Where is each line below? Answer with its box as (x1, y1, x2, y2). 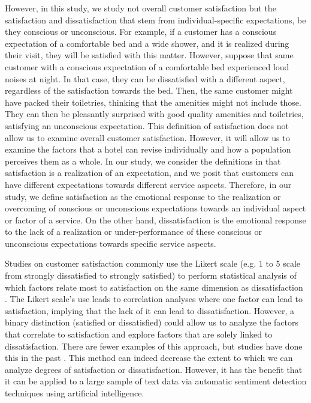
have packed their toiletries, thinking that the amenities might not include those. (5, 95, 301, 108)
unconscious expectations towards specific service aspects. (5, 237, 216, 249)
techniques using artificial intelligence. (5, 387, 144, 399)
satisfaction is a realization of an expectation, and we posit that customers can (5, 166, 294, 179)
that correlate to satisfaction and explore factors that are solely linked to (5, 328, 273, 341)
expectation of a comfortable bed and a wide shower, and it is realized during (5, 37, 289, 49)
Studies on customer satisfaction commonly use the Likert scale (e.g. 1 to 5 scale (5, 257, 301, 270)
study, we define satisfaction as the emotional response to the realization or (5, 190, 281, 202)
